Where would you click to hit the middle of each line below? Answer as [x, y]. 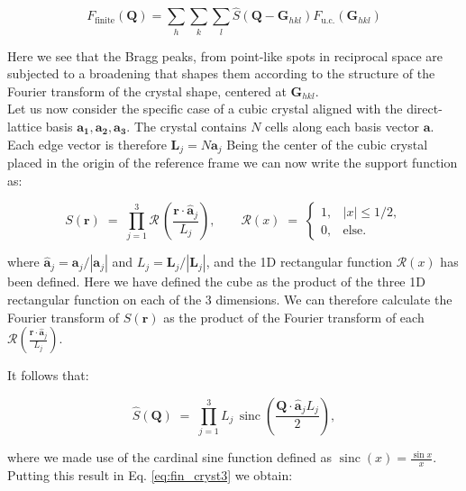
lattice [25, 126]
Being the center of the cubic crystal [327, 144]
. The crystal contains [187, 126]
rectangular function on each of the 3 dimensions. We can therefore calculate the [230, 300]
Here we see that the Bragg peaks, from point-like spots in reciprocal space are [225, 55]
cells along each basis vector [343, 126]
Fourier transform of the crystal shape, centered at [147, 91]
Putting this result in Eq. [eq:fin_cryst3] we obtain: [150, 475]
